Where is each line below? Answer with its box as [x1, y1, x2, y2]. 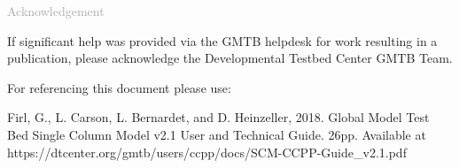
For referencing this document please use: [7, 78, 231, 96]
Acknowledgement [7, 2, 105, 19]
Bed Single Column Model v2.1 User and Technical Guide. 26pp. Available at [7, 125, 426, 143]
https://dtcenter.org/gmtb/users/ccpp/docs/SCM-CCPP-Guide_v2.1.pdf [7, 142, 407, 161]
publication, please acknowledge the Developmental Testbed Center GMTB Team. [7, 49, 453, 67]
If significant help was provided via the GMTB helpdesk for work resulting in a [7, 31, 438, 50]
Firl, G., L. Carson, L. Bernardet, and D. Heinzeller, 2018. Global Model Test [7, 108, 430, 126]
